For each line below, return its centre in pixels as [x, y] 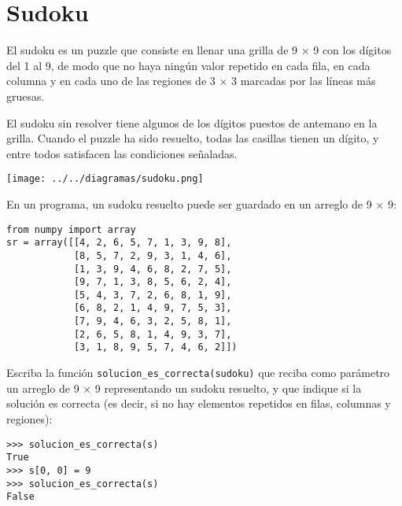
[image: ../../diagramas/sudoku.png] [105, 179]
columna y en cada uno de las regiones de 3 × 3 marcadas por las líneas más [191, 81]
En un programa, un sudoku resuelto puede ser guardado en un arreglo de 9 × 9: [201, 203]
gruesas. [26, 96]
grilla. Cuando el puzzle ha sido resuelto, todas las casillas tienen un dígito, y [193, 138]
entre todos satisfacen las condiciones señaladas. [122, 153]
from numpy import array [71, 229]
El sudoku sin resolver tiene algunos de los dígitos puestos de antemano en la [192, 122]
